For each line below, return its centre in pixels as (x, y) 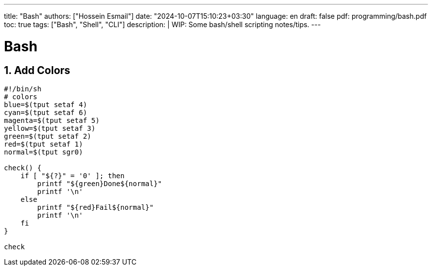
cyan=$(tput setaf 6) (46, 112)
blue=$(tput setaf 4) (46, 104)
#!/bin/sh (23, 89)
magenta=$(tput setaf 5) (52, 120)
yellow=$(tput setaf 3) (50, 128)
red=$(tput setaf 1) (44, 144)
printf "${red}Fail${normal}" (95, 207)
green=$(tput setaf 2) (48, 136)
